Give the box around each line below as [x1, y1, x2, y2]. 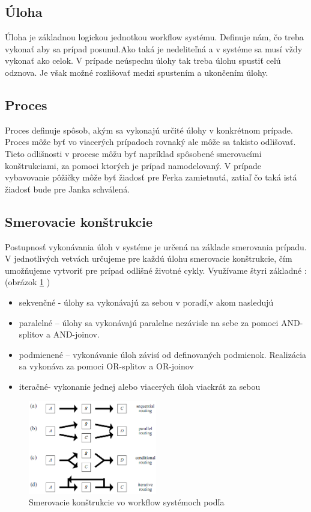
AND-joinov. [53, 328, 100, 341]
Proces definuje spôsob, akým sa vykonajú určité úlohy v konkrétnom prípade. [5, 123, 293, 136]
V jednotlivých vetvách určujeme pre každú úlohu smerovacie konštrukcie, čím [5, 252, 292, 265]
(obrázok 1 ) [5, 276, 50, 288]
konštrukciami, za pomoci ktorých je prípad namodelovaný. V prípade [5, 159, 261, 171]
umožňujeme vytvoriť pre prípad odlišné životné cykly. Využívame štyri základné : [5, 264, 307, 276]
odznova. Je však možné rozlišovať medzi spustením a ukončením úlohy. [5, 66, 268, 78]
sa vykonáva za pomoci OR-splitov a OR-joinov [19, 360, 194, 372]
